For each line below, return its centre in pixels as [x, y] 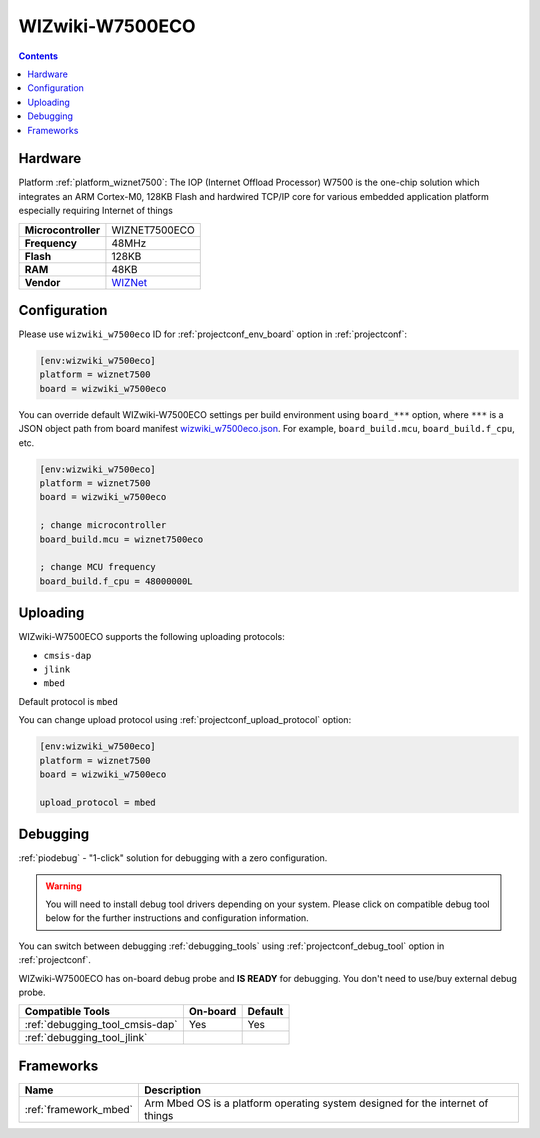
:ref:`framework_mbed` [79, 1109]
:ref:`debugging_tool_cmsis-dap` [101, 1025]
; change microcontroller [103, 525]
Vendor [42, 282]
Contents [38, 56]
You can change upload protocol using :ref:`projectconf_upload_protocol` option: [185, 720]
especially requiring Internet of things [96, 211]
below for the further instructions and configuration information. [177, 918]
